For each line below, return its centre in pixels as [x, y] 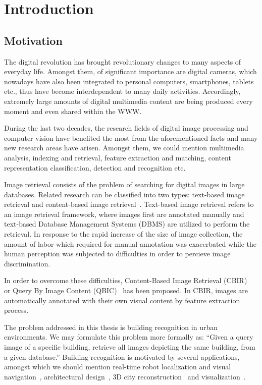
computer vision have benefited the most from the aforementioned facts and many [131, 137]
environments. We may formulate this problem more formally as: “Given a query [129, 337]
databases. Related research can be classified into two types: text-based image [124, 194]
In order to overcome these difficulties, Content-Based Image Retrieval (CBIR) [126, 280]
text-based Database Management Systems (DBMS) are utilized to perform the [127, 224]
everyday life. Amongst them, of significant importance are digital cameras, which [130, 71]
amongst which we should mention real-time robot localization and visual [118, 367]
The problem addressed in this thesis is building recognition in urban [111, 327]
